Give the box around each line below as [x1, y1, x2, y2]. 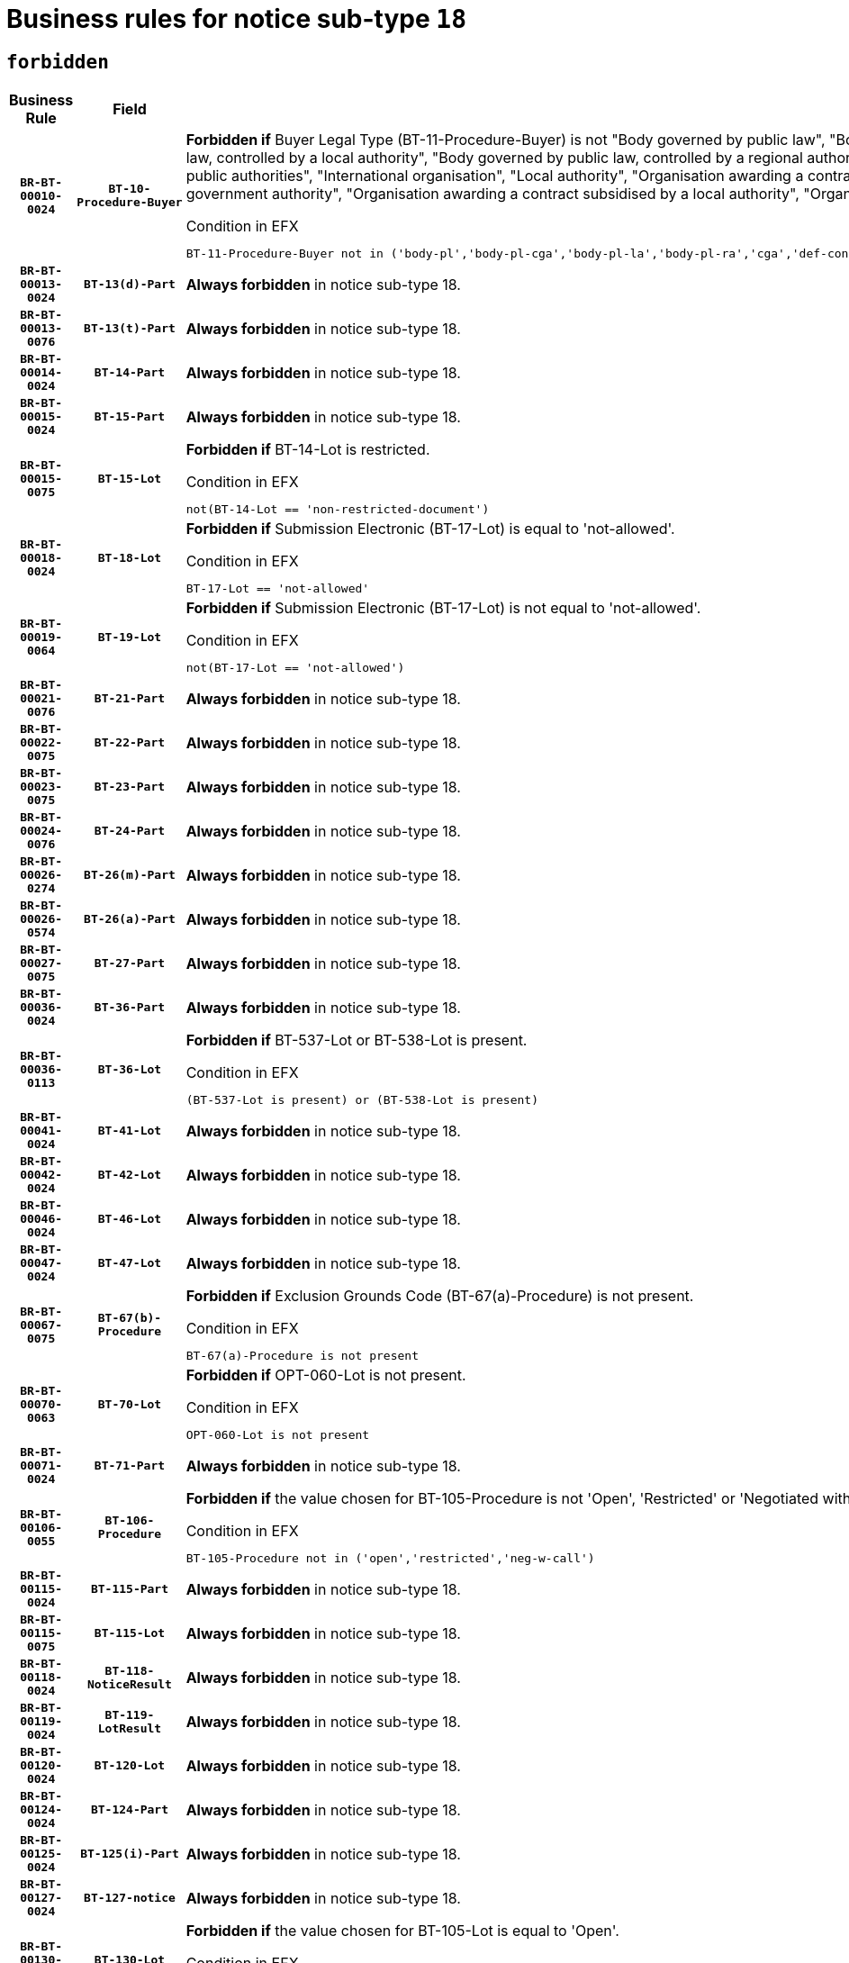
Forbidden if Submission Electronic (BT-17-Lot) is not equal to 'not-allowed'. [185, 599, 701, 618]
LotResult [97, 1721, 162, 1735]
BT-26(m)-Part [84, 868, 176, 882]
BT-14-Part [94, 366, 166, 380]
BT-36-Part [94, 1000, 166, 1015]
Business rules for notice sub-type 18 [6, 4, 466, 34]
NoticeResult [87, 1677, 172, 1691]
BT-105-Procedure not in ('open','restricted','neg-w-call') [185, 1551, 595, 1566]
